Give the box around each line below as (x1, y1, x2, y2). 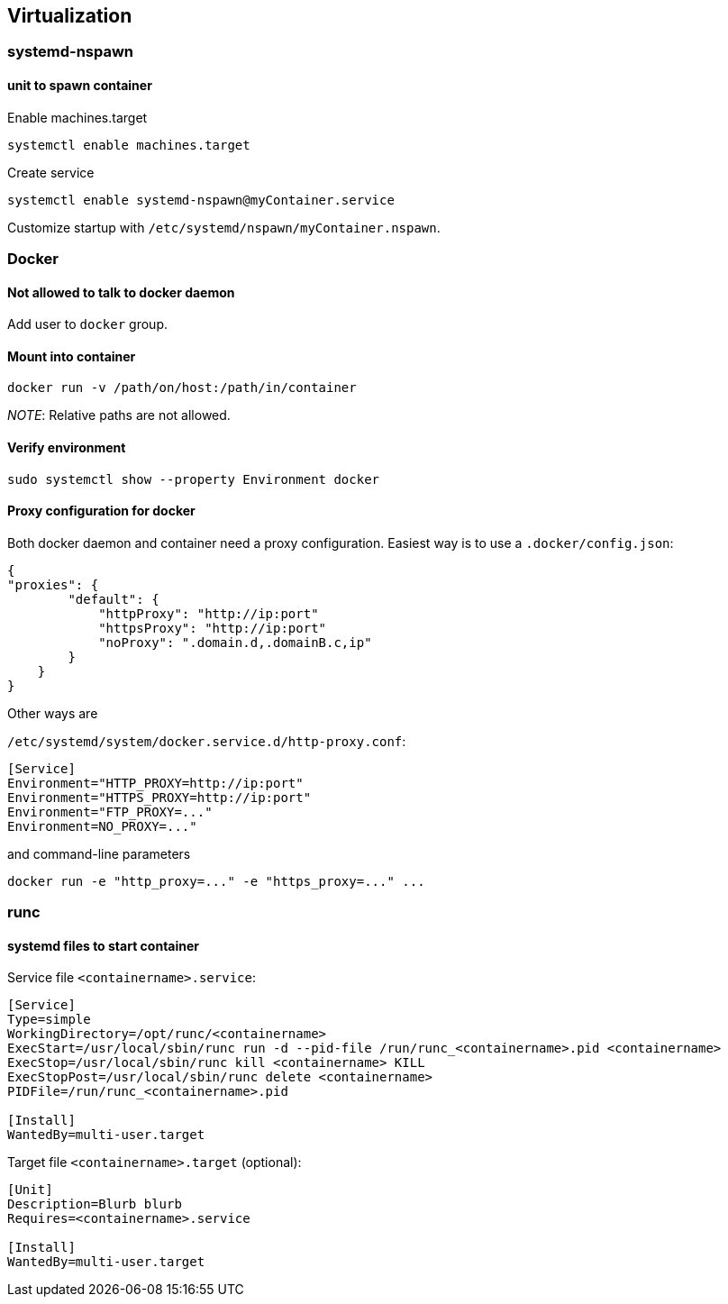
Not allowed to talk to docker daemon (7, 284, 235, 300)
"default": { (68, 591, 159, 606)
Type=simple (7, 1012, 91, 1027)
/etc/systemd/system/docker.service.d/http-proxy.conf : (7, 733, 406, 749)
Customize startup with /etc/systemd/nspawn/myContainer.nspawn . (7, 219, 441, 235)
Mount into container (7, 348, 136, 364)
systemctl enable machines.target (7, 137, 250, 152)
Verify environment (7, 440, 126, 456)
